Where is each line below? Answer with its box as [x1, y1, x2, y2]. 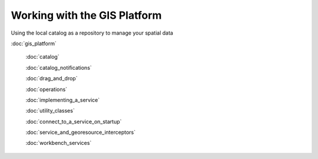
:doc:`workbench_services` [25, 140, 92, 147]
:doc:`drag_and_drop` [25, 75, 78, 82]
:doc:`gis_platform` [11, 40, 57, 47]
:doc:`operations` [25, 86, 68, 93]
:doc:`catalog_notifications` [25, 64, 92, 71]
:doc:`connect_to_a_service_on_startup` [25, 118, 122, 125]
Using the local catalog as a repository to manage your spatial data [11, 29, 174, 36]
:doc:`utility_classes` [25, 107, 75, 114]
